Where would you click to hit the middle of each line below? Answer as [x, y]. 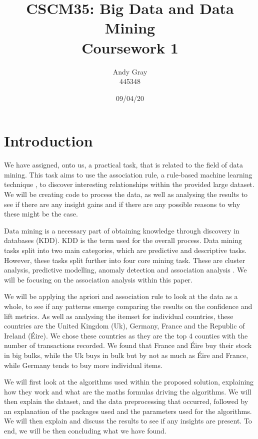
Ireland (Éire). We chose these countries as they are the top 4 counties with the [126, 335]
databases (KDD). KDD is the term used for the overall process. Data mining [123, 240]
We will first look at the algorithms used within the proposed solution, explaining [129, 382]
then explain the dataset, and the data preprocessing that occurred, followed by [126, 401]
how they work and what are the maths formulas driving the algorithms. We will [128, 391]
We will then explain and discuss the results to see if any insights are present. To [128, 421]
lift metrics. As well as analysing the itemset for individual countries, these [119, 316]
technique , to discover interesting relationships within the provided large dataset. [129, 184]
